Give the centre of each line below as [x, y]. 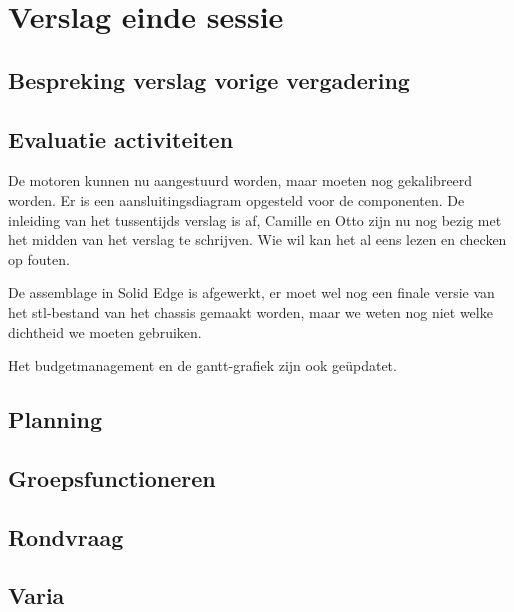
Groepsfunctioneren [112, 477]
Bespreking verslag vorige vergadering [209, 79]
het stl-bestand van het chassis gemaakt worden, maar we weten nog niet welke [250, 311]
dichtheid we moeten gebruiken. [105, 331]
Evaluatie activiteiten [121, 138]
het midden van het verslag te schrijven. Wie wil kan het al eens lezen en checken [257, 239]
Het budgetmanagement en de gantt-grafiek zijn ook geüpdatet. [202, 365]
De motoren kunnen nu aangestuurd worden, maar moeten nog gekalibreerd [240, 180]
